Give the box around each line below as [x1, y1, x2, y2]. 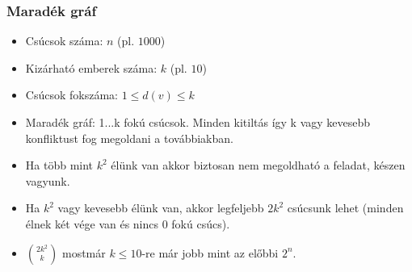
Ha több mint [25, 157, 94, 174]
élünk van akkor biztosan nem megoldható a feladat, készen [111, 157, 406, 174]
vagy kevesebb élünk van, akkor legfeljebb [57, 199, 264, 216]
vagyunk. [25, 172, 70, 189]
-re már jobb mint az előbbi [141, 244, 279, 261]
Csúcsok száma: [25, 32, 103, 49]
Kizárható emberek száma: [25, 59, 158, 76]
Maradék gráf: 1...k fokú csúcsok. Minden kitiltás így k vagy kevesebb [25, 114, 371, 130]
